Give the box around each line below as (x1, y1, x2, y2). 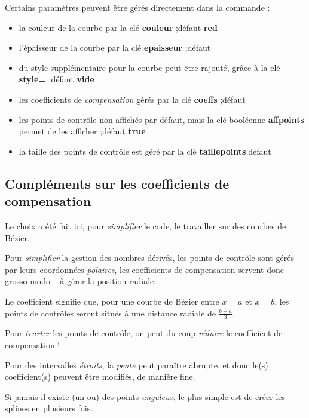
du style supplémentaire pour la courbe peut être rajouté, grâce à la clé (19, 61, 280, 73)
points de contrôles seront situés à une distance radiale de (5, 306, 216, 319)
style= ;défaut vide (19, 73, 94, 85)
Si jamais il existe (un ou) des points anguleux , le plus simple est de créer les (5, 390, 286, 402)
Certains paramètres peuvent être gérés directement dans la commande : (5, 1, 270, 13)
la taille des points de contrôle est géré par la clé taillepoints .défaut (19, 145, 271, 157)
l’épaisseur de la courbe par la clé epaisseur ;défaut (19, 41, 211, 54)
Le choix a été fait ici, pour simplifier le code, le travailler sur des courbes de (5, 219, 286, 232)
